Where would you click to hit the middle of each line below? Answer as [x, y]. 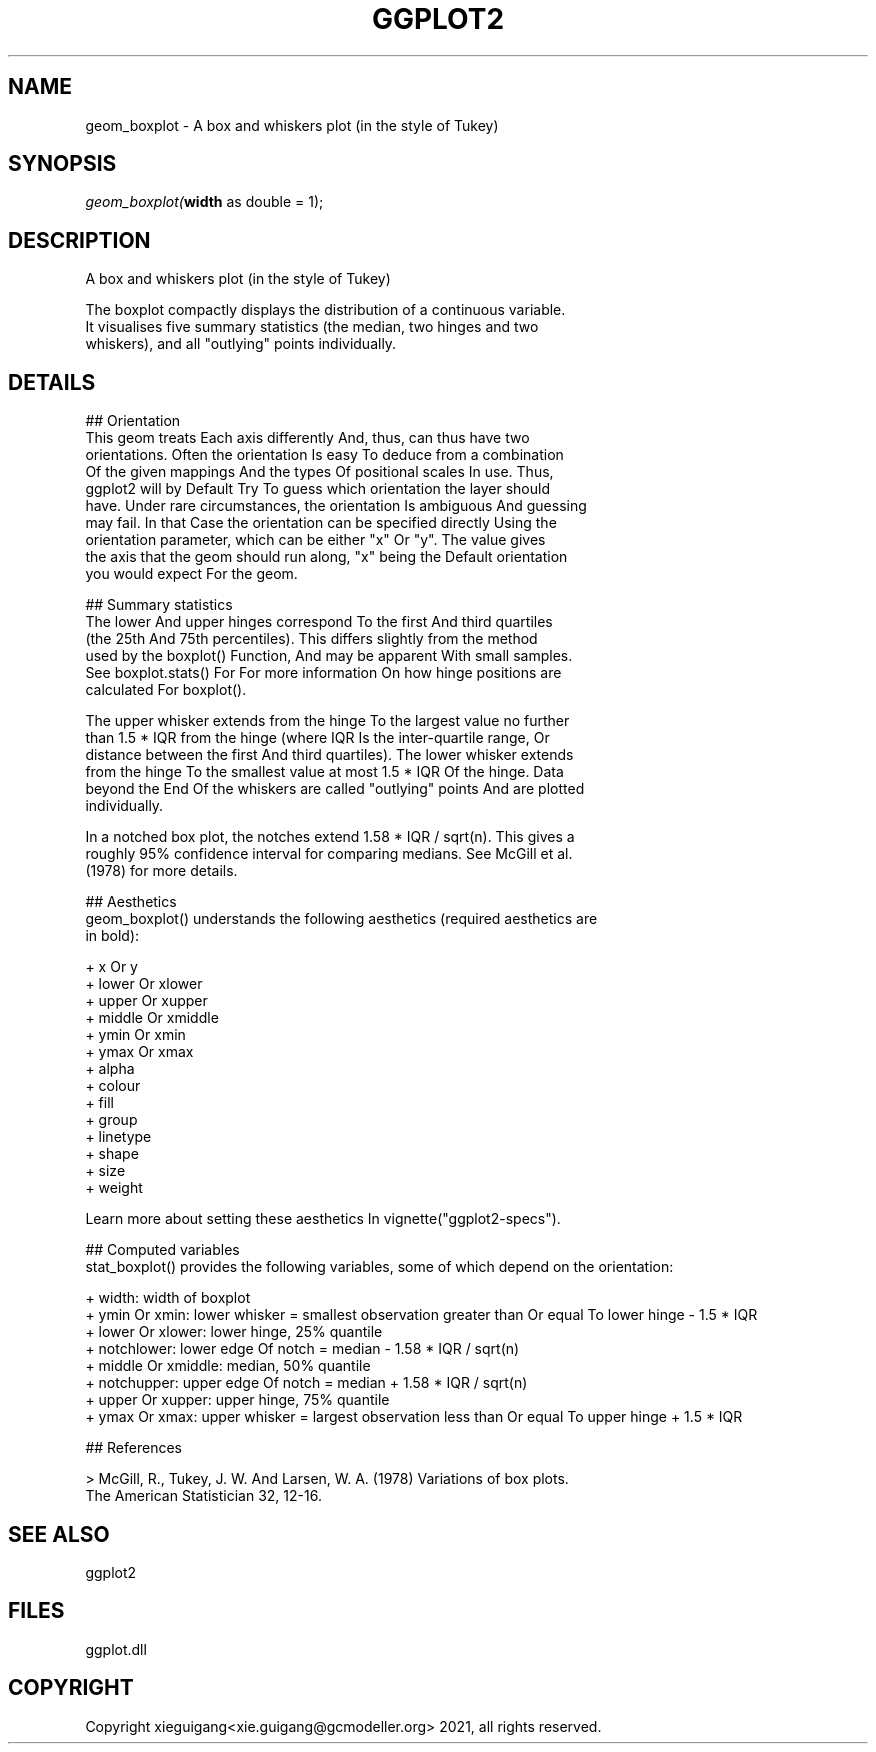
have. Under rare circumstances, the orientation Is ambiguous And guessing [336, 506]
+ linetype [118, 1137]
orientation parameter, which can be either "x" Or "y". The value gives [315, 540]
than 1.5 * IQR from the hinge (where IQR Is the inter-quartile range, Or [317, 738]
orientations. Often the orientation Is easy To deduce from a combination [324, 455]
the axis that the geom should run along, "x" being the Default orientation [326, 557]
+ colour [113, 1086]
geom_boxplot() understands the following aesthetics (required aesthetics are [341, 919]
